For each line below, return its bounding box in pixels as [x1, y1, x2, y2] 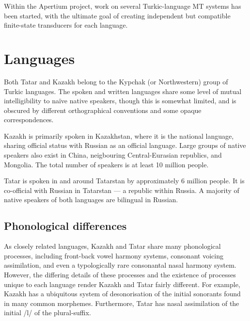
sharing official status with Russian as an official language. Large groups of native [4, 140, 246, 150]
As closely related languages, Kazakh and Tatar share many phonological [4, 241, 221, 251]
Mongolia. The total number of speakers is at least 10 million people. [4, 159, 209, 169]
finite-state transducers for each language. [4, 20, 128, 30]
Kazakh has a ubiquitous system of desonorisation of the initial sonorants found [4, 289, 241, 299]
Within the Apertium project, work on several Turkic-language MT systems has [4, 1, 241, 11]
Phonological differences [4, 218, 127, 233]
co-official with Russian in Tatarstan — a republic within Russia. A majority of [4, 185, 239, 195]
